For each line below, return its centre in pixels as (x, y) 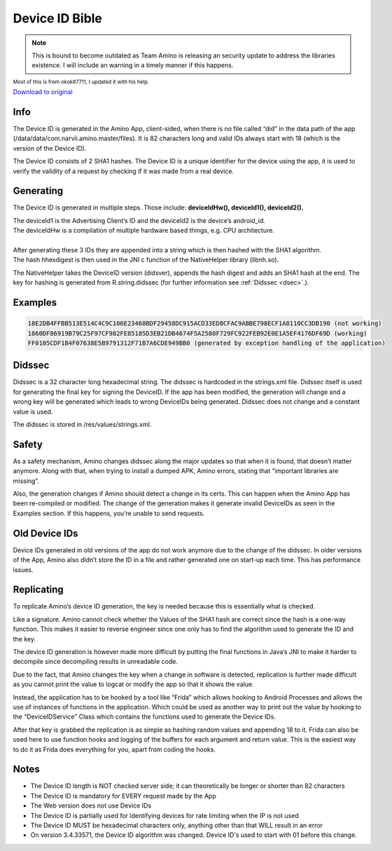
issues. (23, 570)
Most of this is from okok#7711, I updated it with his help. (81, 82)
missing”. (26, 481)
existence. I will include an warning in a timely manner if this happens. (133, 65)
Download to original (43, 92)
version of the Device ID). (50, 148)
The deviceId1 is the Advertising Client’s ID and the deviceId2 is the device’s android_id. (139, 220)
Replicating (38, 590)
